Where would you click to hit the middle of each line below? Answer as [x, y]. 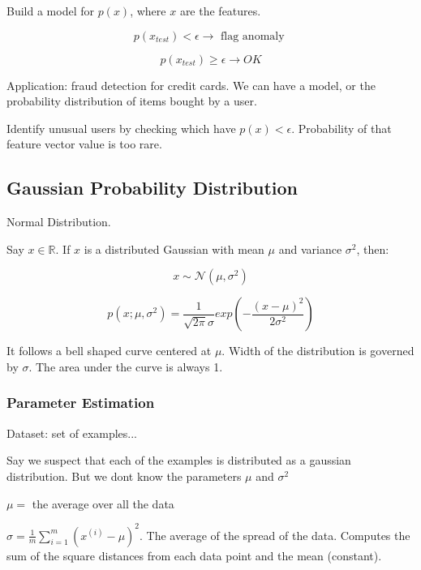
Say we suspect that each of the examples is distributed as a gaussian [179, 460]
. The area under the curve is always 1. [126, 366]
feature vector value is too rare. [84, 144]
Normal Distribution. [59, 222]
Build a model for [50, 11]
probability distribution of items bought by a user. [132, 101]
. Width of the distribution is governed [318, 351]
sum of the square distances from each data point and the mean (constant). [194, 555]
